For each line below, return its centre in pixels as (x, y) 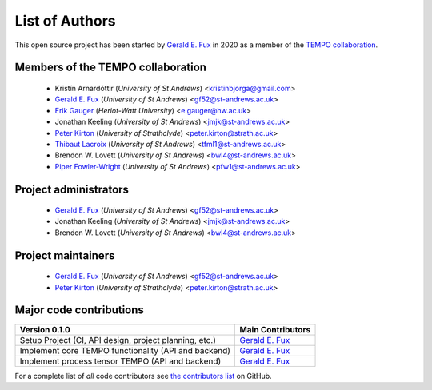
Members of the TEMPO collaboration (111, 68)
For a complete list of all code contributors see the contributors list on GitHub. (143, 376)
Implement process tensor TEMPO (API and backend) (120, 361)
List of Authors (65, 21)
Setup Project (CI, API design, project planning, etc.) (118, 340)
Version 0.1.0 (45, 329)
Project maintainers (65, 255)
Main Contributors (275, 329)
